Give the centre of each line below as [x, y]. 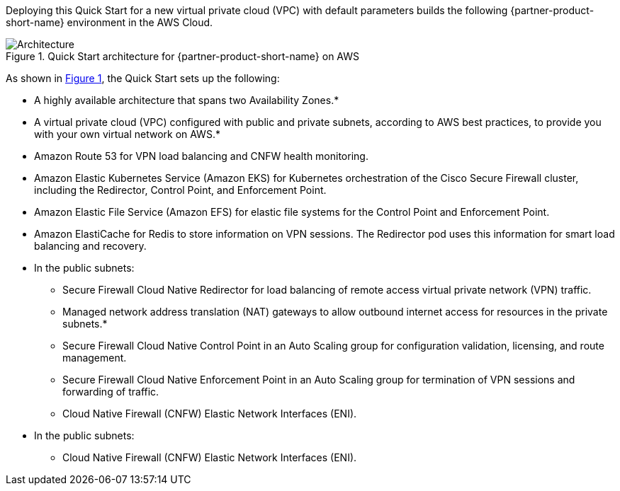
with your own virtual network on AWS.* [127, 134]
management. [95, 358]
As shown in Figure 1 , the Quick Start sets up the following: [143, 78]
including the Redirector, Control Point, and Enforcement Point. [180, 190]
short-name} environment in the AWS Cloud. [109, 22]
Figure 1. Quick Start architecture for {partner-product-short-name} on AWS [183, 56]
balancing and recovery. [90, 246]
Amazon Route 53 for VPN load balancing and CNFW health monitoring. [201, 156]
